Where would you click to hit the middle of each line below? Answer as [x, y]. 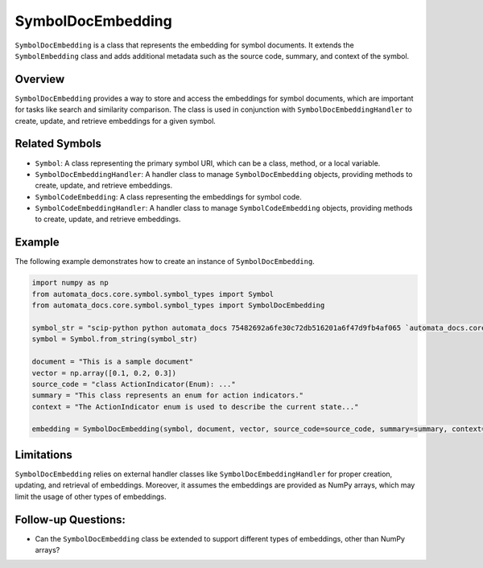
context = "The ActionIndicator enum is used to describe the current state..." [195, 407]
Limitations [43, 455]
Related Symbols [58, 144]
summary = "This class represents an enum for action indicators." [168, 395]
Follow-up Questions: [70, 519]
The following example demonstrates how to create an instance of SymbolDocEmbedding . [165, 261]
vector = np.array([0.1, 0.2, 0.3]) [104, 373]
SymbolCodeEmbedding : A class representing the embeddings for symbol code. [168, 196]
